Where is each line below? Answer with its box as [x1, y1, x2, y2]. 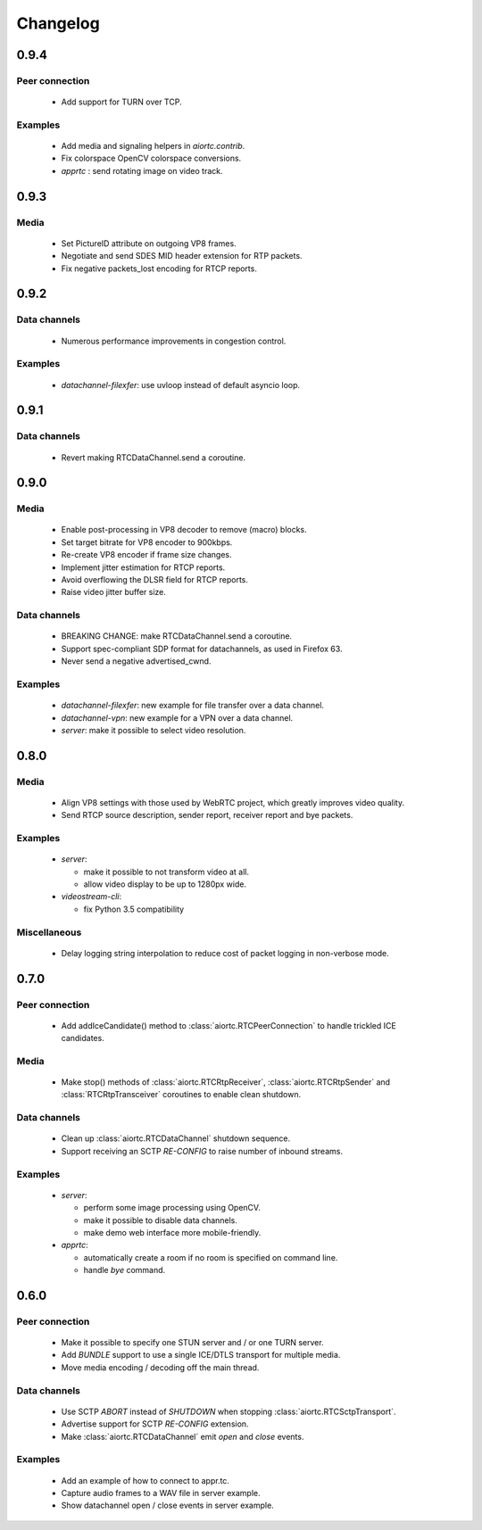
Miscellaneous [16, 926, 82, 939]
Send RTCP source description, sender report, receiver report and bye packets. [61, 810, 353, 821]
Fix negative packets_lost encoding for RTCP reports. [61, 263, 258, 274]
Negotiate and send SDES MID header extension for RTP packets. [61, 251, 303, 261]
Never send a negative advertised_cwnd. [61, 656, 212, 666]
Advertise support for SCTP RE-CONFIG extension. [61, 1418, 249, 1429]
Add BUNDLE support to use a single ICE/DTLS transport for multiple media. [61, 1350, 341, 1360]
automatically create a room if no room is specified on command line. [83, 1252, 338, 1262]
